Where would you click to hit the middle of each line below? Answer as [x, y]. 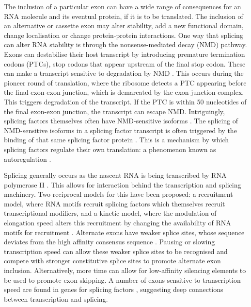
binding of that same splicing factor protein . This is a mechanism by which [117, 140]
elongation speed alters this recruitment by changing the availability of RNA [118, 223]
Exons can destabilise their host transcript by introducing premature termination [125, 54]
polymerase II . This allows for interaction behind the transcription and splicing [123, 184]
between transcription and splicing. [56, 298]
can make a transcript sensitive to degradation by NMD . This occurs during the [124, 73]
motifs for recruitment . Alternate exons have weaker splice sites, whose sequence [124, 232]
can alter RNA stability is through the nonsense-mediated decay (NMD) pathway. [125, 44]
